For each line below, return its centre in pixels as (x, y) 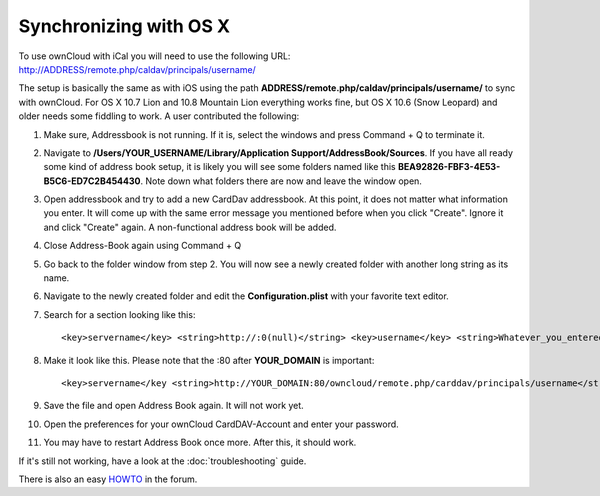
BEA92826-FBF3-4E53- (449, 167)
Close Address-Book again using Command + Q (142, 246)
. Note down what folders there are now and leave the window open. (281, 181)
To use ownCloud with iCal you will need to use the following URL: (154, 56)
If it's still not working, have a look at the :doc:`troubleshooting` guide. (162, 461)
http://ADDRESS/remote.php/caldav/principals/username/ (137, 69)
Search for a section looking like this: (119, 314)
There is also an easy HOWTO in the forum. (108, 479)
